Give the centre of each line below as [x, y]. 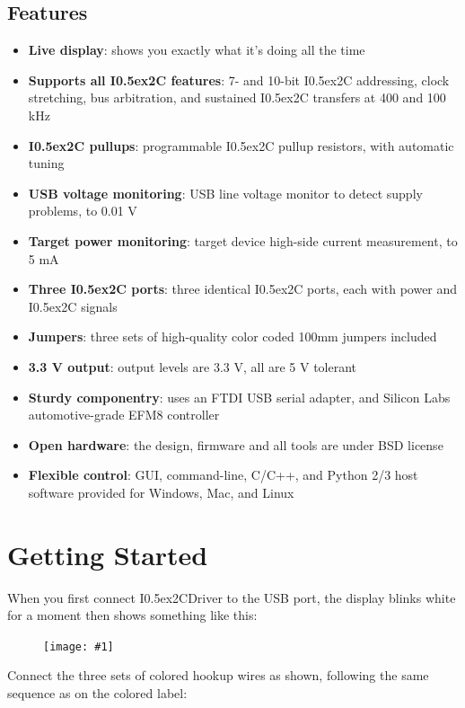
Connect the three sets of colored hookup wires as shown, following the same [218, 675]
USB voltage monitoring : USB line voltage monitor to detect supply [225, 193]
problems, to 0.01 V [83, 211]
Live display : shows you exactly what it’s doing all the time [197, 50]
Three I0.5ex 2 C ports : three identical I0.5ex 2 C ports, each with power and [243, 289]
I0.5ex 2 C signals [73, 306]
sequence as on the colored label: [97, 693]
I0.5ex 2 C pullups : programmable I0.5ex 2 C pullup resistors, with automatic [241, 145]
